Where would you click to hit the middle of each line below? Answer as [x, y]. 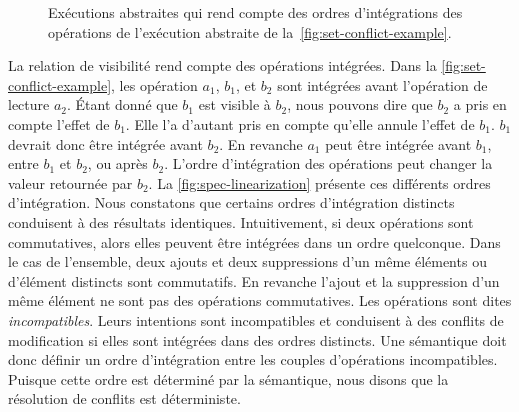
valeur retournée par [70, 182]
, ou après [117, 163]
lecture [29, 104]
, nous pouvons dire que [360, 104]
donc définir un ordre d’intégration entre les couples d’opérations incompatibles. [253, 359]
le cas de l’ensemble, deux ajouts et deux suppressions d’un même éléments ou [247, 261]
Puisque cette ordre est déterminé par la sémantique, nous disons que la [228, 378]
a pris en [480, 104]
